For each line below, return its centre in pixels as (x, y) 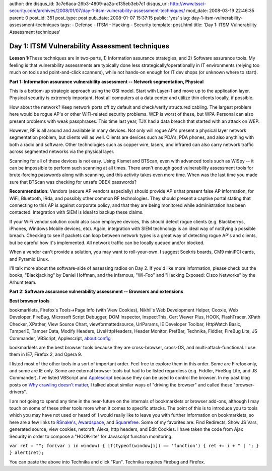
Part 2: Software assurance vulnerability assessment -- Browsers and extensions (96, 291)
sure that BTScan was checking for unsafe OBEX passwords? (73, 182)
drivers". (18, 392)
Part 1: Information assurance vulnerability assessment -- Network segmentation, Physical (107, 82)
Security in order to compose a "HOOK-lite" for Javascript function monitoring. (91, 436)
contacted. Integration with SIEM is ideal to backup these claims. (76, 212)
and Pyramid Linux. (29, 259)
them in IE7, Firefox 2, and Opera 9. (46, 354)
